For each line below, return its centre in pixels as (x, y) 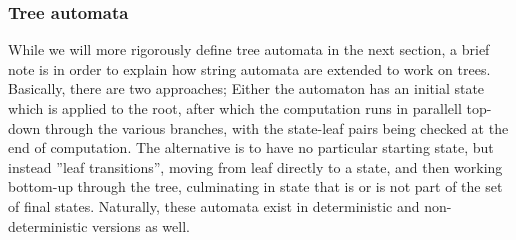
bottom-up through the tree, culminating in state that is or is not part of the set (255, 186)
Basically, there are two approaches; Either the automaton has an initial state (246, 88)
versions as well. (141, 225)
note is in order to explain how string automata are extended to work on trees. (249, 68)
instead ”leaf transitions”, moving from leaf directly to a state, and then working (255, 166)
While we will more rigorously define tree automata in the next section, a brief (249, 49)
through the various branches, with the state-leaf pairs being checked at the (276, 127)
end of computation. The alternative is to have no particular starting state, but (251, 147)
